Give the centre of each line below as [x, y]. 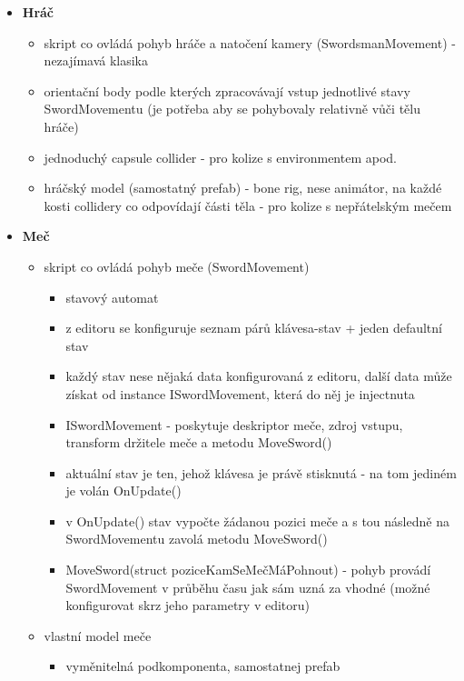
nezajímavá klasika [96, 60]
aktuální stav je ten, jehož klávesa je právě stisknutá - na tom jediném [261, 472]
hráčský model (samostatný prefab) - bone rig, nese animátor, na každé [243, 188]
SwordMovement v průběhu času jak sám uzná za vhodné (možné [248, 587]
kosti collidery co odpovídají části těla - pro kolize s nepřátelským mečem [248, 205]
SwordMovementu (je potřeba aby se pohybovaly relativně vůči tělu [232, 109]
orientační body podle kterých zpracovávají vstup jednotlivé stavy [227, 90]
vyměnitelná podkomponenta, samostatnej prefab [203, 666]
